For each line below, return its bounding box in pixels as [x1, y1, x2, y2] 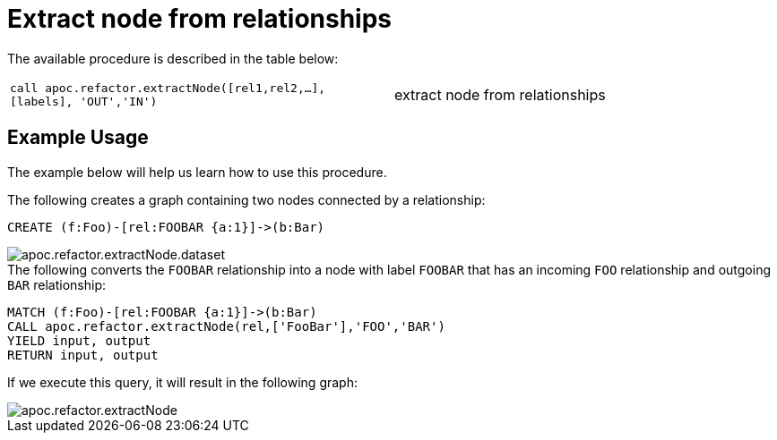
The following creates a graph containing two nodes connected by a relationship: [7, 191, 486, 207]
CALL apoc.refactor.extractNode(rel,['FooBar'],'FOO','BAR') [7, 318, 445, 334]
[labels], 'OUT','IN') [10, 94, 158, 108]
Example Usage [7, 126, 149, 149]
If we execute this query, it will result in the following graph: [7, 374, 358, 390]
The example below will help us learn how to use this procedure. [7, 164, 387, 180]
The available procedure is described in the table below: [7, 50, 339, 66]
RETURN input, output [7, 347, 159, 362]
